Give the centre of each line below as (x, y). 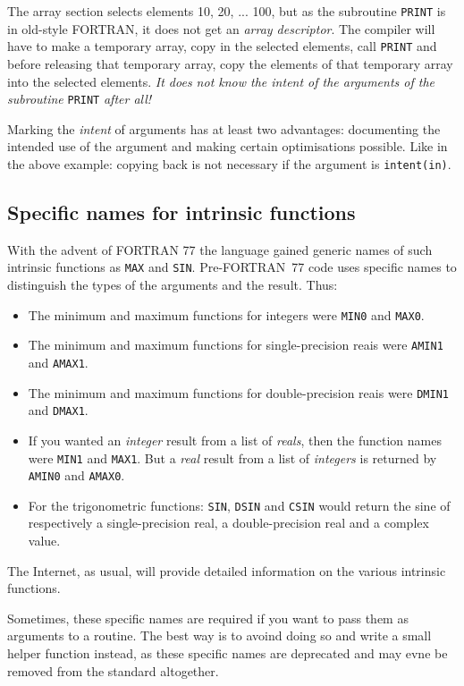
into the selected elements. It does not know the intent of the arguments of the (221, 81)
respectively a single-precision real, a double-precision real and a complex (228, 523)
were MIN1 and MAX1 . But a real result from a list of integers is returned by (232, 457)
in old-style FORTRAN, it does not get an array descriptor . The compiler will (221, 28)
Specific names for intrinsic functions (181, 212)
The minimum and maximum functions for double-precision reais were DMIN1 (238, 392)
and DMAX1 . (58, 410)
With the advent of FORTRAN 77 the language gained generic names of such (220, 249)
